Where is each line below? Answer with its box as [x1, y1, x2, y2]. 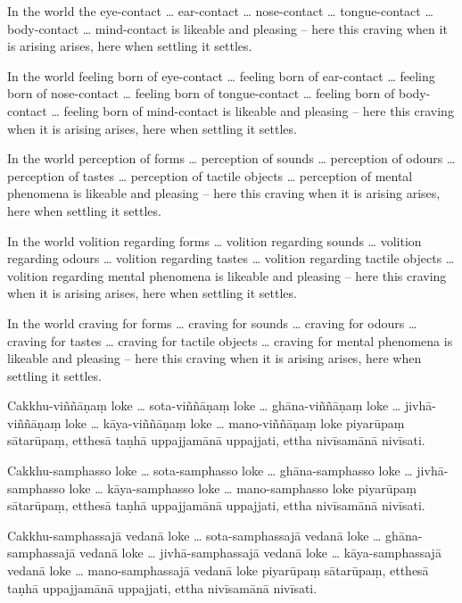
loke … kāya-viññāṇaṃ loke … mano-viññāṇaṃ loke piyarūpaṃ [64, 413, 405, 432]
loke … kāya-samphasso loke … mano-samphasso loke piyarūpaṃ [69, 478, 417, 497]
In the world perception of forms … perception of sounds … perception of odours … [7, 149, 456, 168]
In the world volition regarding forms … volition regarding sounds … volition [7, 231, 422, 250]
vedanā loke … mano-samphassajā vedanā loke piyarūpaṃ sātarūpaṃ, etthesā [7, 561, 429, 580]
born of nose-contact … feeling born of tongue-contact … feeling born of [7, 84, 395, 103]
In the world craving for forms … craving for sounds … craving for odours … [7, 313, 417, 332]
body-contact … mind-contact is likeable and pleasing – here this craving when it [7, 19, 448, 37]
